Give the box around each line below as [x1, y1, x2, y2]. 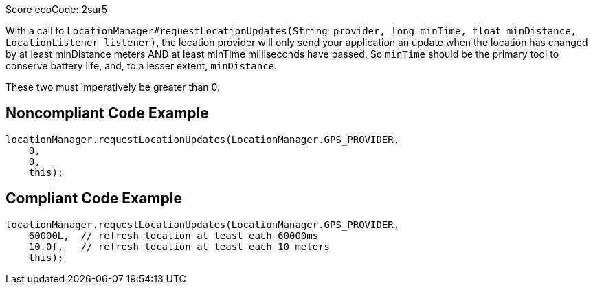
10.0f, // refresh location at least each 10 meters [28, 241, 331, 252]
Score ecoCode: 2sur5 [5, 3, 108, 15]
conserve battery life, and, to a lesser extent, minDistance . [5, 60, 278, 71]
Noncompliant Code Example [5, 104, 209, 122]
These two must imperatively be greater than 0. [5, 81, 220, 93]
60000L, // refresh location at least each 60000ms [28, 230, 319, 241]
